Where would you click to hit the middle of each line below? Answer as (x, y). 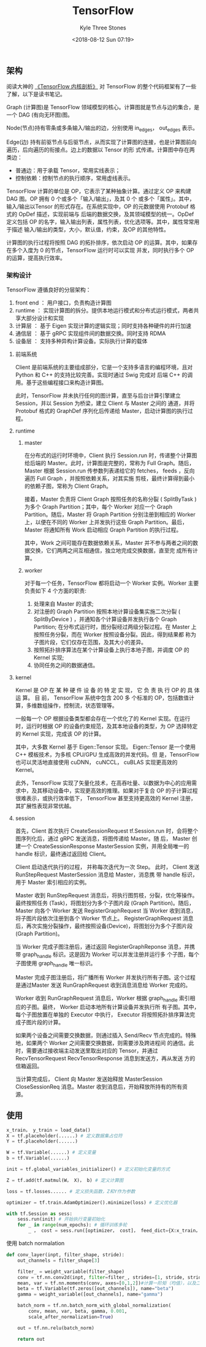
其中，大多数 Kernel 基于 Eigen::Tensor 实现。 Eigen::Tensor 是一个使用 (105, 747)
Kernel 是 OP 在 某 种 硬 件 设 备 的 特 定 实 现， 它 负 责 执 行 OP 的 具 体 (107, 690)
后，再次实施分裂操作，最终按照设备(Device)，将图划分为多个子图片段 (104, 926)
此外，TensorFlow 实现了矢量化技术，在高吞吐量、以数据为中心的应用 (103, 783)
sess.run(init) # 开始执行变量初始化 (61, 1219)
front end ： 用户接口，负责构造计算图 (63, 303)
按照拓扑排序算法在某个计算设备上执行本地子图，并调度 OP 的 (111, 650)
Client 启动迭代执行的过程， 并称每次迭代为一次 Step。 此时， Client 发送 (107, 867)
